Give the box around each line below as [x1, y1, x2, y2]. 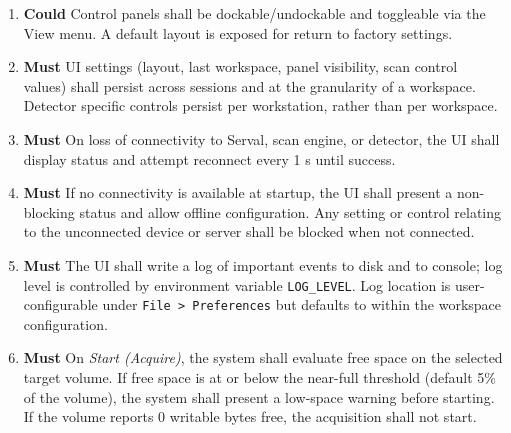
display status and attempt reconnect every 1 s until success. [23, 148, 396, 169]
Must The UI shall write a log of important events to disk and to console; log [23, 254, 503, 275]
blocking [23, 201, 75, 222]
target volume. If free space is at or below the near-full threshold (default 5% [23, 367, 496, 388]
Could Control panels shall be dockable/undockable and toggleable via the [23, 3, 486, 23]
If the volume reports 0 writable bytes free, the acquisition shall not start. [23, 406, 477, 427]
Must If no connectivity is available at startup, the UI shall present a [23, 182, 453, 203]
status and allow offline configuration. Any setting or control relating [79, 201, 501, 222]
